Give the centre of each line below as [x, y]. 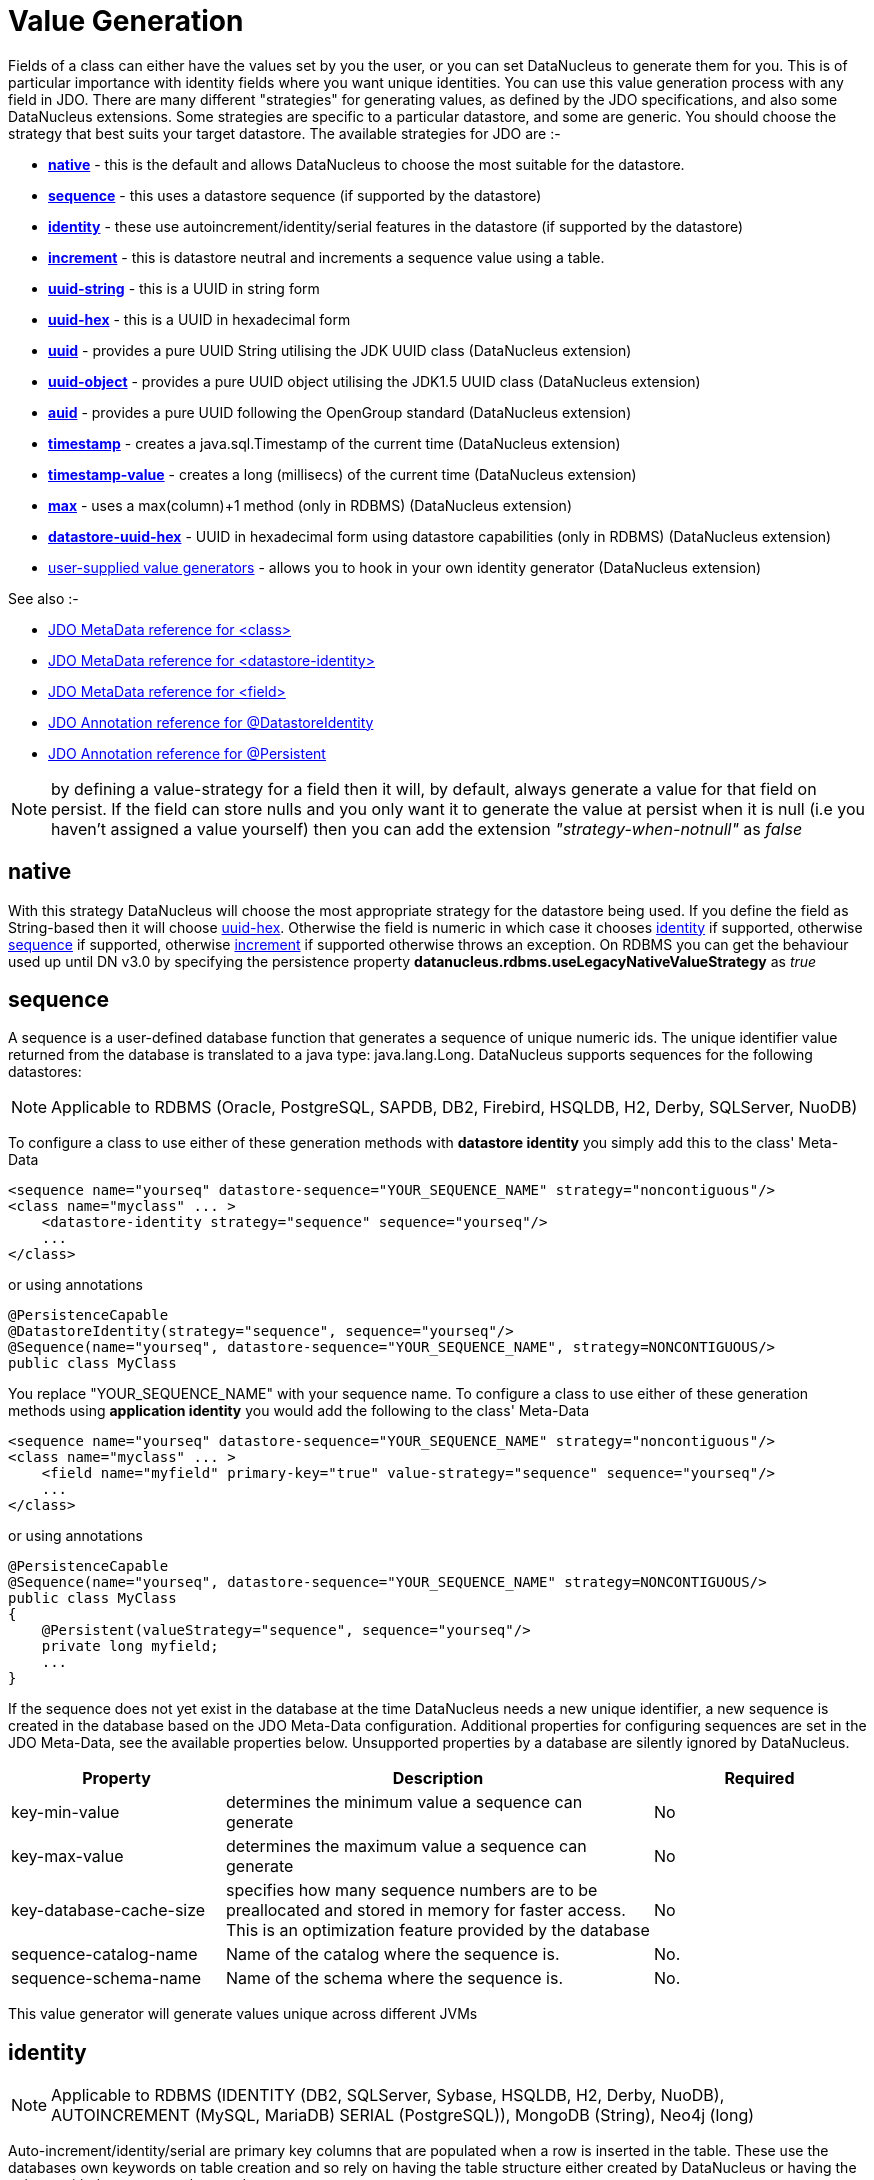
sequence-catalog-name [104, 1954]
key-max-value [67, 1856]
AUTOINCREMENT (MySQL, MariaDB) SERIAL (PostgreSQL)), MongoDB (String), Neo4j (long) [403, 2115]
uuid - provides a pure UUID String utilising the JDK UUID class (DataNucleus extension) [340, 350]
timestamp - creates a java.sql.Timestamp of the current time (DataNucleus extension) [334, 443]
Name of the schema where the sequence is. [394, 1978]
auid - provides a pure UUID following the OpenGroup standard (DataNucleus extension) [340, 412]
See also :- [43, 598]
